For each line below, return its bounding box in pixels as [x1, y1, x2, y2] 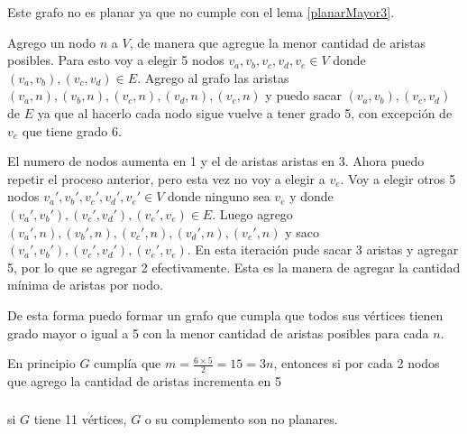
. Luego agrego [212, 204, 293, 223]
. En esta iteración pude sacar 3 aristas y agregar [187, 240, 459, 259]
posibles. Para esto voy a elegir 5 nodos [7, 51, 224, 69]
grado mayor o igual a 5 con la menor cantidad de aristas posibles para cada [7, 323, 429, 342]
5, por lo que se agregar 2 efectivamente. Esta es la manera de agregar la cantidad [7, 257, 461, 276]
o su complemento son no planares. [144, 410, 338, 429]
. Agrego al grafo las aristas [137, 68, 289, 87]
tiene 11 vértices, [33, 410, 127, 429]
